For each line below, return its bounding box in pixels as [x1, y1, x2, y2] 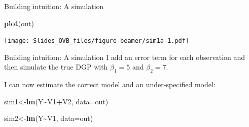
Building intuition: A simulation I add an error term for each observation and [4, 51, 245, 62]
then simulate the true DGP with [4, 61, 108, 72]
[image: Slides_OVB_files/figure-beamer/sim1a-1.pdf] [4, 37, 190, 45]
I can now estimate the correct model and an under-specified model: [4, 79, 216, 90]
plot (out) [4, 18, 34, 28]
